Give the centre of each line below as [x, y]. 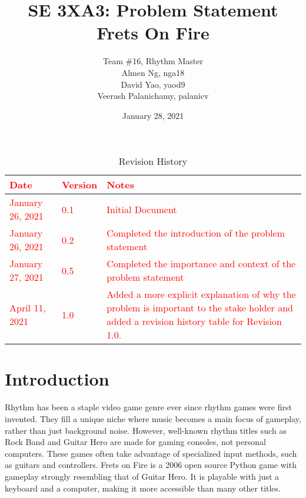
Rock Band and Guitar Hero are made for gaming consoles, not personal [135, 442]
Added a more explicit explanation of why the [201, 294]
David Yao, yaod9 [153, 84]
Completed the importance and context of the [201, 264]
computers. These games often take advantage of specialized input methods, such [151, 453]
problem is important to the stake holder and [200, 308]
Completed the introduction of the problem [196, 233]
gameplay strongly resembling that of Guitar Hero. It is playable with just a [142, 476]
